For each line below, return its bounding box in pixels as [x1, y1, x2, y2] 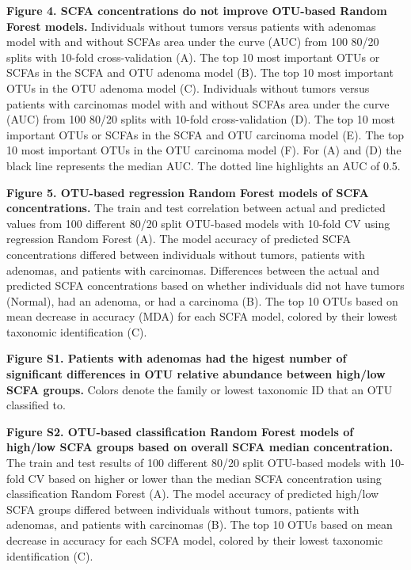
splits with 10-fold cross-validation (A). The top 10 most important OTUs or [6, 48, 380, 65]
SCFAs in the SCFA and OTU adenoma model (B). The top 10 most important [6, 64, 394, 81]
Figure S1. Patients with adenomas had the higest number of [6, 350, 347, 367]
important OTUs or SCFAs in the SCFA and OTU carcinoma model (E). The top [6, 126, 405, 142]
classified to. [6, 397, 66, 413]
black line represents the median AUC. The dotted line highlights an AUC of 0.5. [6, 157, 401, 173]
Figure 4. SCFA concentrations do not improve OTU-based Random [6, 2, 387, 18]
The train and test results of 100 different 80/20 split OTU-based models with [6, 454, 386, 471]
